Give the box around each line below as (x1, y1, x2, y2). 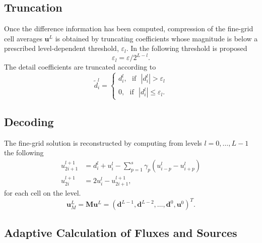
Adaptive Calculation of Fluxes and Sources (4, 224, 237, 240)
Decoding (4, 114, 54, 130)
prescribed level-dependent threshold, (4, 43, 119, 53)
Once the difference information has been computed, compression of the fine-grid (4, 23, 253, 34)
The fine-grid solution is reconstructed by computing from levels (4, 137, 202, 148)
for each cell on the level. (4, 188, 81, 198)
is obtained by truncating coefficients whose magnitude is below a (55, 33, 258, 43)
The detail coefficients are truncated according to (4, 62, 156, 72)
